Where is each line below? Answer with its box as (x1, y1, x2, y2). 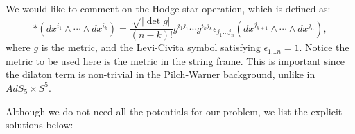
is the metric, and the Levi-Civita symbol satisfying (41, 40, 261, 55)
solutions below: (6, 117, 73, 132)
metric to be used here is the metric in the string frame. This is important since (6, 53, 345, 68)
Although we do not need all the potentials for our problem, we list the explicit (6, 104, 343, 118)
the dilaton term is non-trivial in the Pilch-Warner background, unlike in (6, 67, 315, 82)
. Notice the (299, 40, 349, 55)
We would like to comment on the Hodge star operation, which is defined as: (6, 1, 331, 15)
